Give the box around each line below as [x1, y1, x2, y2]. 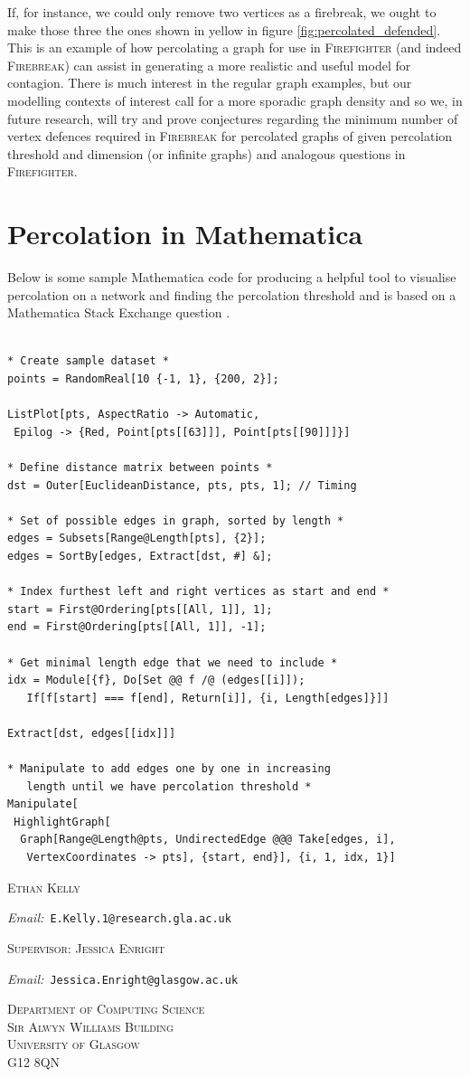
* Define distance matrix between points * [7, 461, 273, 474]
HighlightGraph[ [14, 815, 111, 828]
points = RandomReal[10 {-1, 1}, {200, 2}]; [7, 373, 279, 386]
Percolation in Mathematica [7, 215, 363, 252]
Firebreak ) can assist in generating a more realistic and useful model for [7, 55, 411, 74]
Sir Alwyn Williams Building [7, 1016, 174, 1035]
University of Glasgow [7, 1034, 140, 1053]
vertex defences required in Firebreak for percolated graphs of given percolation [7, 127, 453, 146]
